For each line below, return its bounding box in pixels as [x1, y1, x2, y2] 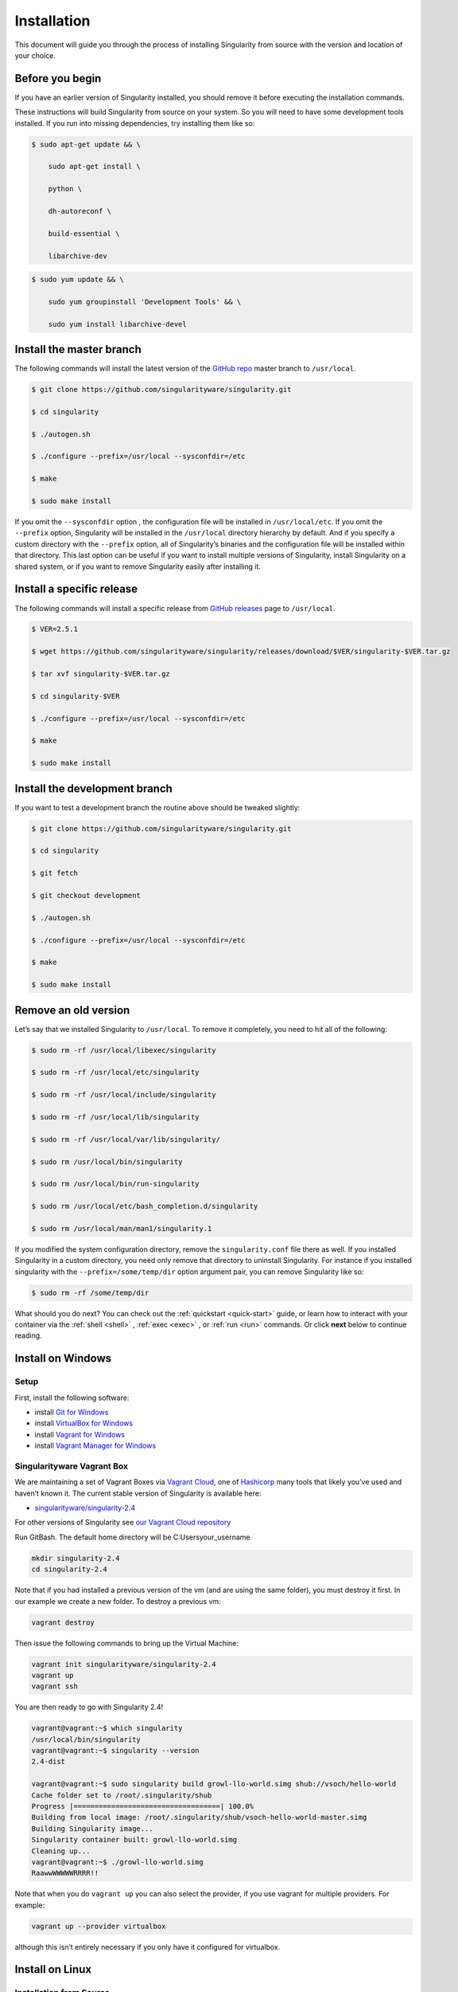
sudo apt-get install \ [48, 162, 141, 171]
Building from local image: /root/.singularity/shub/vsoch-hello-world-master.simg [31, 1813, 367, 1822]
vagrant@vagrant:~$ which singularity [31, 1723, 183, 1733]
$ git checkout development [31, 891, 141, 900]
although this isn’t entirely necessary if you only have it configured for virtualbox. [14, 1942, 281, 1951]
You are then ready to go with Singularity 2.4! [14, 1702, 164, 1712]
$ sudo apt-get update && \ [31, 139, 141, 149]
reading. [14, 1331, 43, 1340]
